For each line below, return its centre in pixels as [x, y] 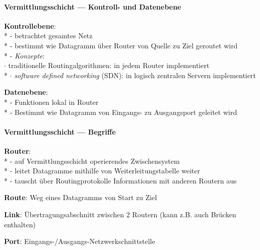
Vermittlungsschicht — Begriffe [60, 131]
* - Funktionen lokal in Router [51, 102]
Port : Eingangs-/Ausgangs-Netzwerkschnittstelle [80, 241]
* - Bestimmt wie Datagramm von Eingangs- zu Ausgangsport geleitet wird [121, 112]
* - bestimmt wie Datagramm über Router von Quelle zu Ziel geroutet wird [121, 45]
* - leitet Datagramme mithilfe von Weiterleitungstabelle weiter [102, 171]
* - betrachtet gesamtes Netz [48, 36]
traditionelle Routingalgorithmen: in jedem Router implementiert [109, 65]
